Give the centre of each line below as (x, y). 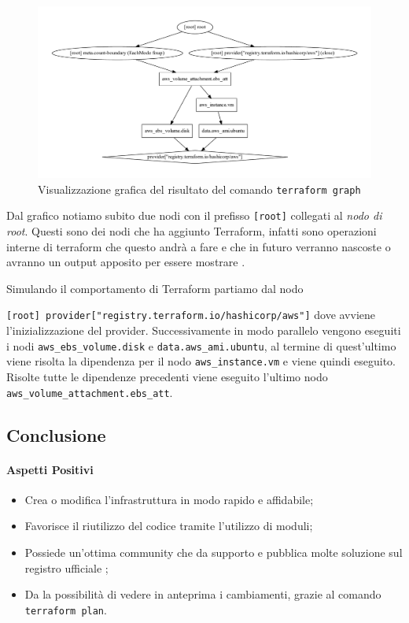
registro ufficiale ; (66, 567)
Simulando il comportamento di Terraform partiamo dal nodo (155, 288)
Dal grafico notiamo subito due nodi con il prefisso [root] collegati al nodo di (194, 215)
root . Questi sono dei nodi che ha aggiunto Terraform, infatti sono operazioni (192, 231)
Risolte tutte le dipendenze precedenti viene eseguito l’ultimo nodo (167, 377)
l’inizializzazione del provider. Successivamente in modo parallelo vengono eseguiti (204, 330)
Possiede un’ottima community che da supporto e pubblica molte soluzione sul (214, 553)
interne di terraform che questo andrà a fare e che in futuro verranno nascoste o (199, 246)
